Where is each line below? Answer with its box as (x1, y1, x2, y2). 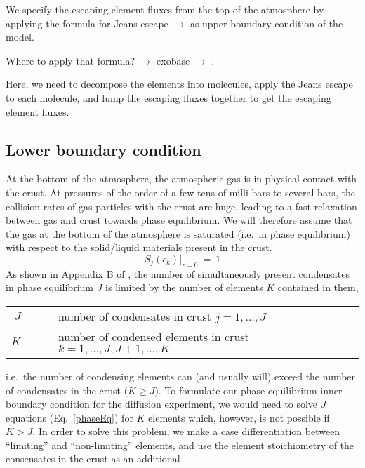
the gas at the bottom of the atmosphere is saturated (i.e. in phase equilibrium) (6, 226, 350, 241)
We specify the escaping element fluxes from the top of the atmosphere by (6, 2, 324, 16)
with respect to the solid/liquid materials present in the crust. (6, 240, 272, 255)
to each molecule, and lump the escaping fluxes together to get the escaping (6, 90, 331, 105)
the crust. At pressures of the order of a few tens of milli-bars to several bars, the (6, 185, 355, 199)
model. (6, 29, 34, 44)
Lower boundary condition (6, 138, 201, 160)
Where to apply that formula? (6, 53, 135, 67)
